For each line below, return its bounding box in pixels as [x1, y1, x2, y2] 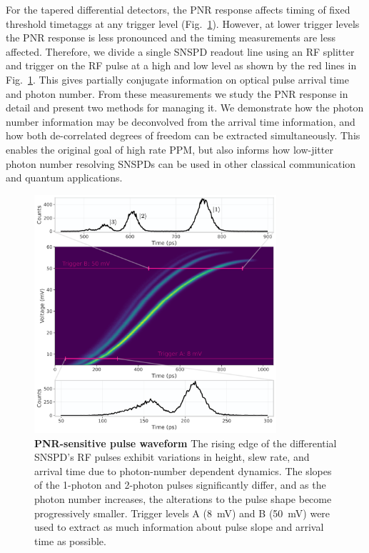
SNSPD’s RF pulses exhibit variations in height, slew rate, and [34, 449, 310, 464]
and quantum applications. [6, 170, 123, 185]
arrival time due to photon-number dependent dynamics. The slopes [34, 463, 332, 478]
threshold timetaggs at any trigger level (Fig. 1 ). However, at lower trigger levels [6, 16, 360, 31]
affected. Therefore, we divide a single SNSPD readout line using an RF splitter [6, 44, 355, 59]
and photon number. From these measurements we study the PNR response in [6, 86, 348, 101]
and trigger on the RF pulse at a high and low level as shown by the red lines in [6, 58, 357, 73]
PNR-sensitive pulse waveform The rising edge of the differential [34, 435, 337, 450]
